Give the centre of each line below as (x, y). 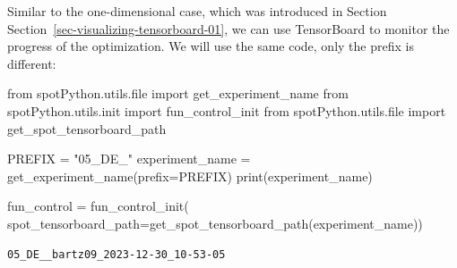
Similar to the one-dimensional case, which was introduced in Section (197, 11)
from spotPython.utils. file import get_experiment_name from (178, 93)
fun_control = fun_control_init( (98, 206)
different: (32, 63)
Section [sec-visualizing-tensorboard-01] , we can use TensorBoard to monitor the (228, 28)
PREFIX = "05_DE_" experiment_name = (129, 159)
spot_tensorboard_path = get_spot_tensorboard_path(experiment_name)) (215, 223)
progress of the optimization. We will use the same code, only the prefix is (211, 46)
